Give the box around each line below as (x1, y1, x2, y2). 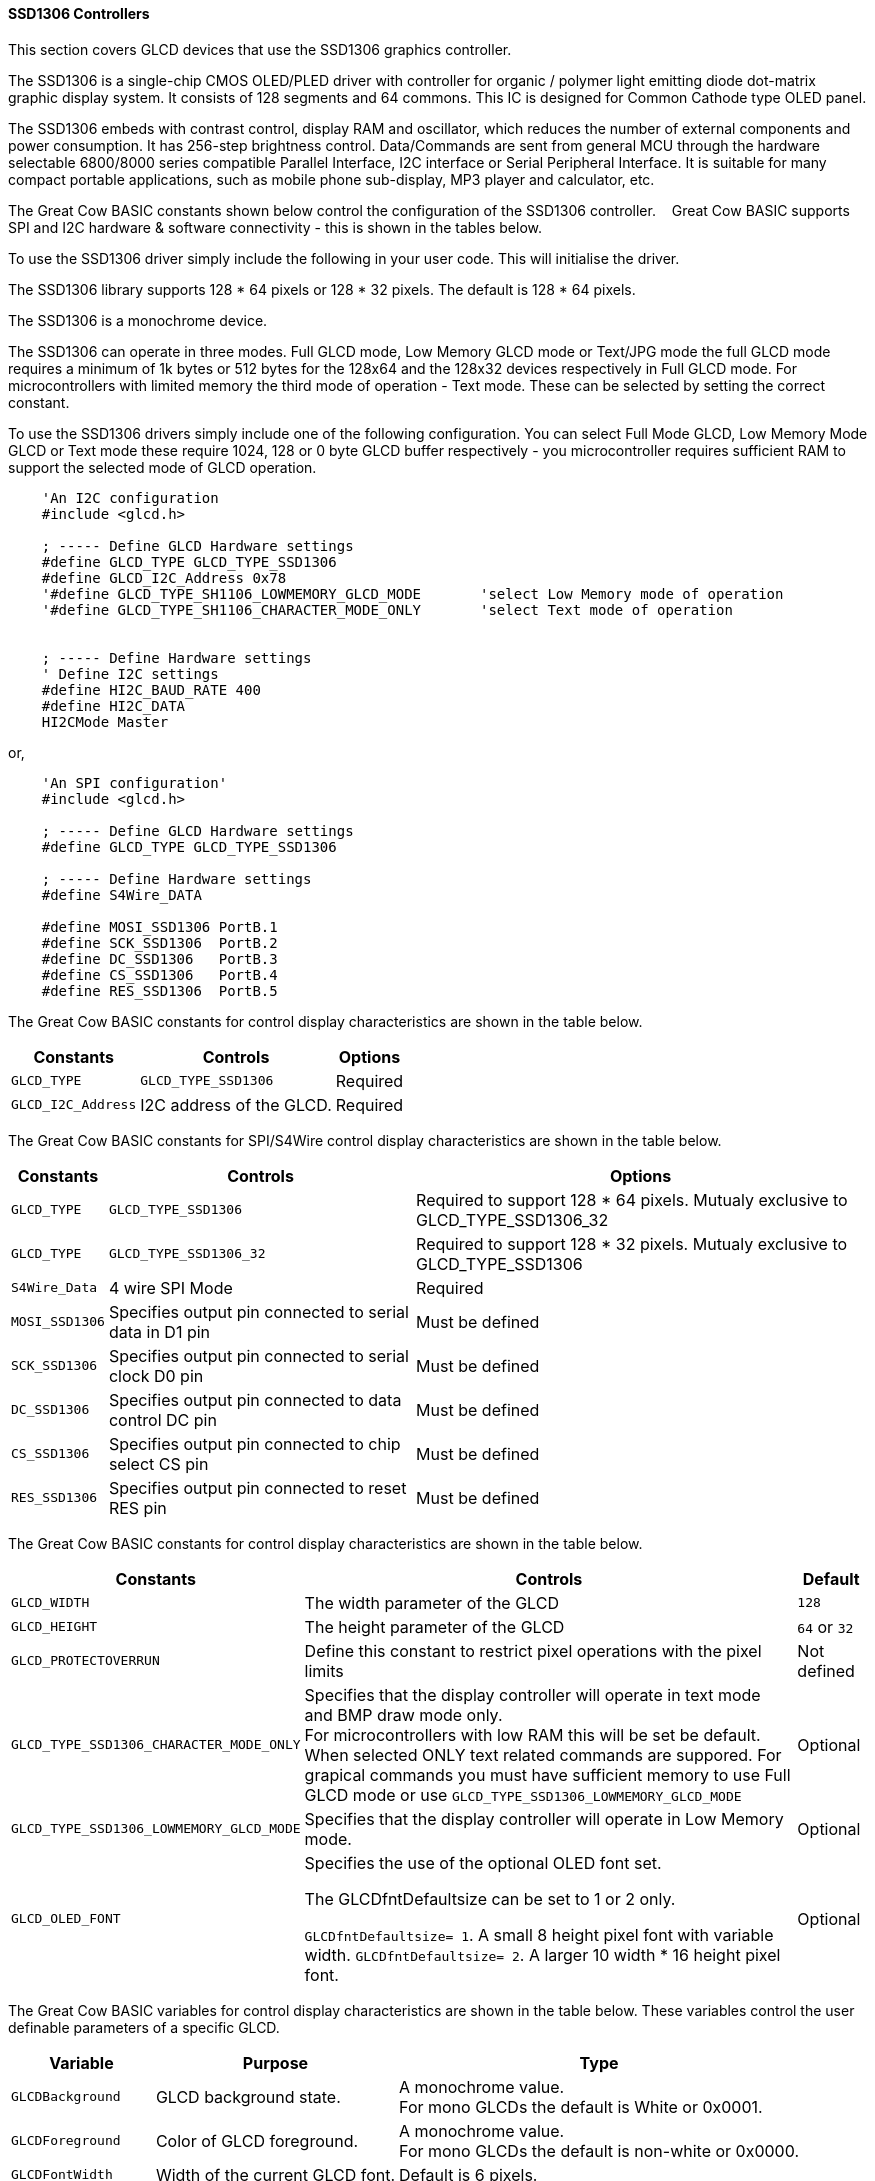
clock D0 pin (108, 1365, 204, 1386)
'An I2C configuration (41, 489, 219, 506)
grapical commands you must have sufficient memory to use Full (304, 1764, 791, 1785)
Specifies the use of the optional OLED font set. (304, 1852, 662, 1873)
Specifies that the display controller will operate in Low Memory (304, 1808, 784, 1829)
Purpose (242, 2052, 309, 2073)
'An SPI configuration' (41, 774, 228, 791)
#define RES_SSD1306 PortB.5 (41, 982, 278, 999)
